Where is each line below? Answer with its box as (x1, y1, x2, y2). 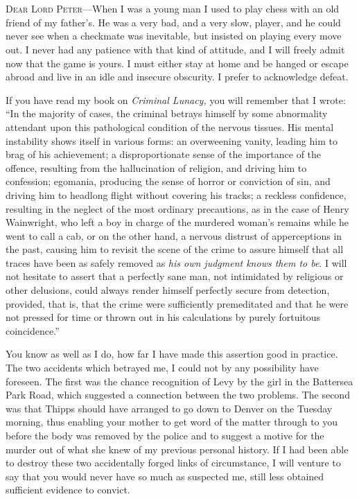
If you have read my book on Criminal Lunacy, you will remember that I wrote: (6, 92, 346, 107)
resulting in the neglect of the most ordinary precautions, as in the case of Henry (6, 201, 349, 216)
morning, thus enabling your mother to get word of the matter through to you (6, 414, 338, 429)
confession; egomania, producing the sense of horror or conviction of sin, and (6, 174, 331, 189)
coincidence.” (6, 323, 60, 338)
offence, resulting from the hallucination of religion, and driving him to (6, 160, 307, 175)
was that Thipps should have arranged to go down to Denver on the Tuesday (6, 401, 333, 415)
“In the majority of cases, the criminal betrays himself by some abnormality (6, 106, 328, 121)
